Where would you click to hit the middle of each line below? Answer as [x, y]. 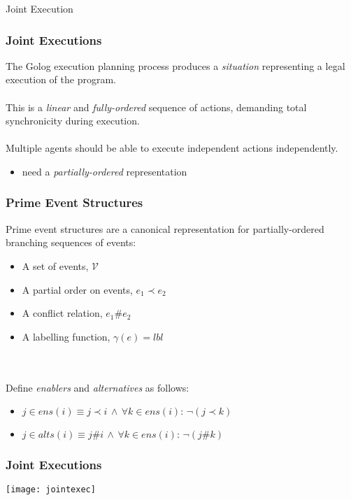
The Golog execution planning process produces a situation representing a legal [175, 65]
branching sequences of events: [71, 242]
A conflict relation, [62, 313]
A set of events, [55, 265]
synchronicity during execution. [73, 121]
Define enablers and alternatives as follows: [98, 387]
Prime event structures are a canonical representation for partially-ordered [165, 228]
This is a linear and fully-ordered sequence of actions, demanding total [156, 107]
